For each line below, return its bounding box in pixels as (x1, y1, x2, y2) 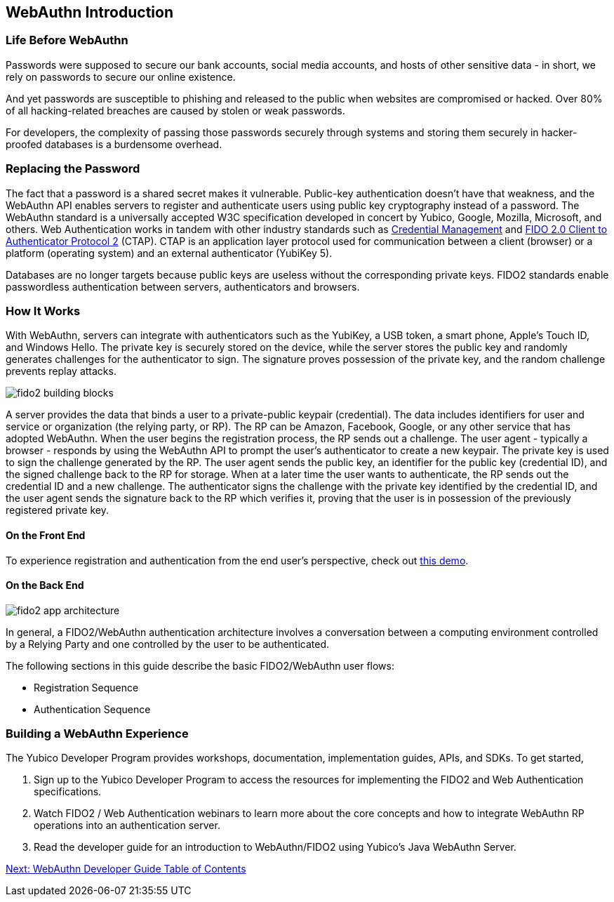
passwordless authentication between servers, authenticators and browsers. (6, 280, 360, 293)
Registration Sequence (34, 681, 139, 694)
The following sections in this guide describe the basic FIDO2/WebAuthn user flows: (6, 659, 394, 672)
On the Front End (6, 529, 86, 541)
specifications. (34, 785, 102, 798)
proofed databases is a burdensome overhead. (6, 138, 222, 150)
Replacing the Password (6, 161, 140, 176)
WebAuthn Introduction (6, 4, 173, 21)
